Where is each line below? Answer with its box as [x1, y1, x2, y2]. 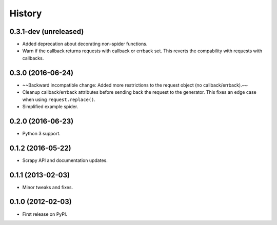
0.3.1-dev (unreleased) [9, 27, 84, 36]
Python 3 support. [22, 130, 61, 136]
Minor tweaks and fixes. [22, 184, 73, 190]
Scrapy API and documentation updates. [22, 157, 108, 163]
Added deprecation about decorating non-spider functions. [22, 41, 148, 47]
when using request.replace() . [22, 96, 96, 103]
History [9, 8, 42, 19]
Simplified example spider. [22, 103, 78, 110]
